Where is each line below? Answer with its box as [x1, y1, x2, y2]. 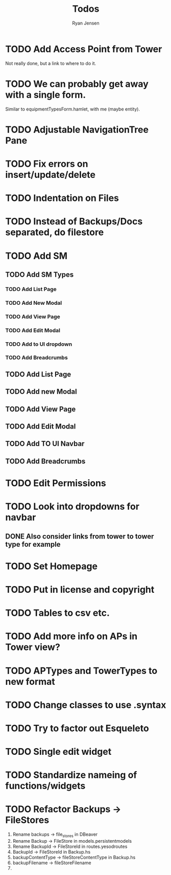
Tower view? [5, 641, 60, 653]
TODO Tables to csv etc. [5, 607, 110, 619]
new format [5, 676, 55, 687]
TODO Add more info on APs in [5, 631, 138, 642]
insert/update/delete [5, 169, 96, 181]
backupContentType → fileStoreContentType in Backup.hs [12, 855, 136, 861]
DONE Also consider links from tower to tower [5, 532, 154, 541]
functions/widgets [5, 780, 86, 792]
